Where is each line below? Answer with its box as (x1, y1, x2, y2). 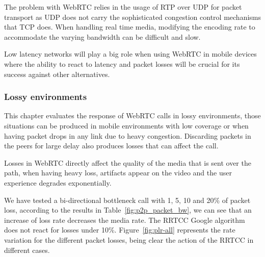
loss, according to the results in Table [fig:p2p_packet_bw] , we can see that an (4, 204, 252, 215)
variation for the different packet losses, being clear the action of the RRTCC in (4, 234, 254, 245)
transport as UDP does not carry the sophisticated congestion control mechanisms (4, 11, 261, 22)
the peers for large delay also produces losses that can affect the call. (4, 140, 219, 151)
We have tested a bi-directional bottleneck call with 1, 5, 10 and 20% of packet (4, 194, 251, 205)
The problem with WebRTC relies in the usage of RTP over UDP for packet (4, 2, 242, 12)
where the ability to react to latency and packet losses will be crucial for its (4, 58, 240, 69)
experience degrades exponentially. (4, 177, 112, 188)
